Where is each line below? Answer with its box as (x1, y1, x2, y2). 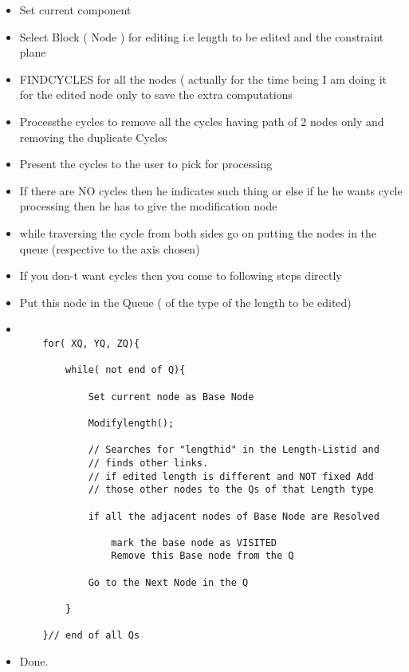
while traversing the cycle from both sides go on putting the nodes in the (19, 224, 377, 241)
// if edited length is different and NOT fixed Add (88, 470, 374, 482)
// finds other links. (88, 457, 209, 469)
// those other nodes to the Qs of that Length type (88, 484, 374, 496)
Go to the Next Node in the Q (88, 576, 249, 588)
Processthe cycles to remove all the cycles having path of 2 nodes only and (19, 112, 384, 129)
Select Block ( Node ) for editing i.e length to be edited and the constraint (19, 28, 384, 45)
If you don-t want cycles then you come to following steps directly (19, 267, 342, 284)
